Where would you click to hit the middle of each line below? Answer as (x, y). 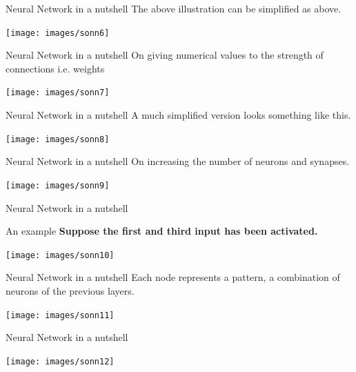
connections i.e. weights (55, 68)
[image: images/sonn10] (60, 255)
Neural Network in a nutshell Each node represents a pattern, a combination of (173, 277)
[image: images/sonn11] (60, 315)
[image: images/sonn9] (58, 185)
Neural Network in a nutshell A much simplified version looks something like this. (178, 115)
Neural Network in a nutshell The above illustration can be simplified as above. (174, 8)
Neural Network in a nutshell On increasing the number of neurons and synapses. (178, 161)
